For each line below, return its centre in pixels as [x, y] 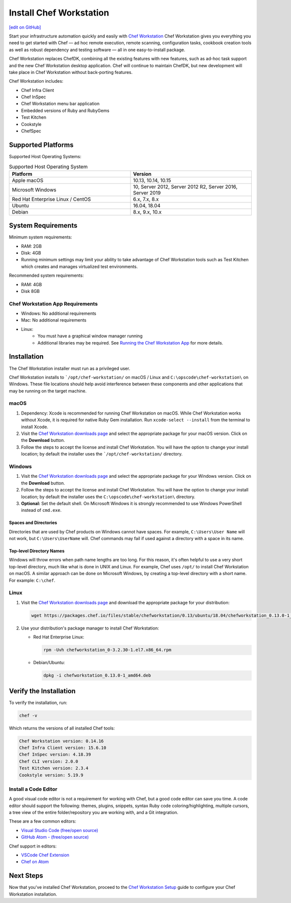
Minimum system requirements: [40, 237]
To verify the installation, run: [38, 703]
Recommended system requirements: [47, 275]
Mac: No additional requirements [54, 320]
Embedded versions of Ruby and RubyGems [65, 110]
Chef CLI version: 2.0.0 [49, 761]
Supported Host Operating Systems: [45, 156]
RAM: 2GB [32, 246]
